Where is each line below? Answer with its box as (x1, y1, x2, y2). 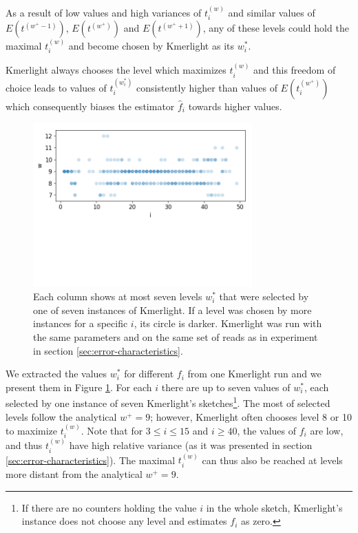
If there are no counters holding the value (21, 500, 197, 514)
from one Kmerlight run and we (187, 366, 322, 381)
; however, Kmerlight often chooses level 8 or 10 (150, 409, 352, 424)
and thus (6, 438, 43, 452)
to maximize (6, 424, 58, 438)
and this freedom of (253, 63, 336, 77)
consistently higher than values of (136, 80, 277, 94)
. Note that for (81, 424, 143, 438)
